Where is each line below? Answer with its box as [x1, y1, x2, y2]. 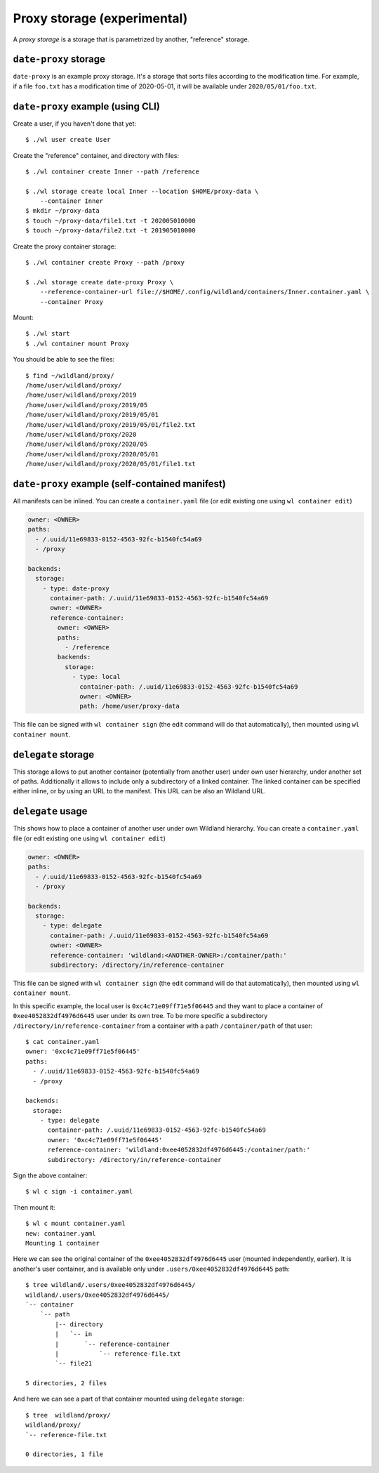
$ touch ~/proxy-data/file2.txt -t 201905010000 [25, 227, 196, 235]
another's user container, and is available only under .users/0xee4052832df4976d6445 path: [13, 1264, 291, 1273]
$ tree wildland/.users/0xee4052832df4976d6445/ [25, 1281, 196, 1289]
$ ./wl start [25, 330, 70, 338]
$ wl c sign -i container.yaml [25, 1187, 133, 1196]
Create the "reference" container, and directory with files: [13, 151, 179, 159]
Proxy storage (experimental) [13, 11, 188, 26]
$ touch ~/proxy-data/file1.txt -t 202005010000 [25, 216, 196, 225]
